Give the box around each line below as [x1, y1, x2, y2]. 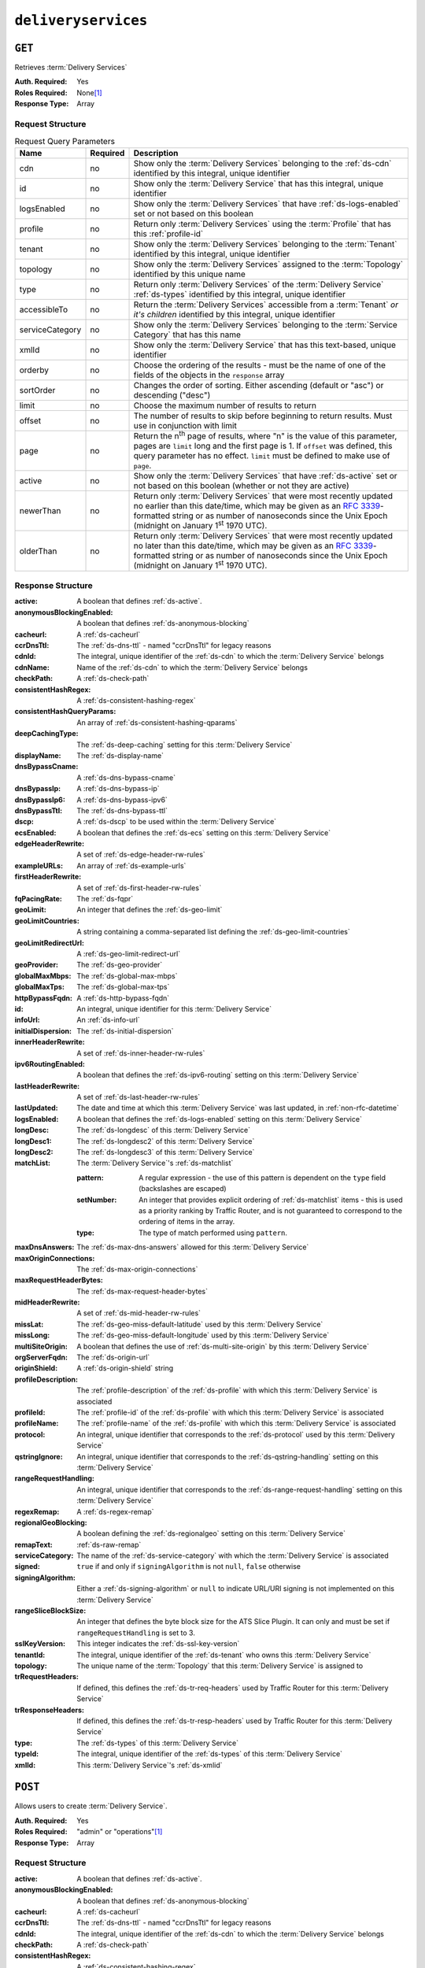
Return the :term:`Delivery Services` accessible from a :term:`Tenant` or [133, 299, 399, 310]
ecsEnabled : [14, 827, 57, 838]
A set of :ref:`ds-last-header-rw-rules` [76, 1093, 201, 1102]
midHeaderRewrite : [14, 1297, 80, 1307]
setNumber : [76, 1195, 117, 1204]
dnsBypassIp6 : [14, 795, 66, 805]
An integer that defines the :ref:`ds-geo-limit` [76, 905, 223, 915]
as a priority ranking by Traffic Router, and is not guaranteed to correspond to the [139, 1205, 403, 1215]
